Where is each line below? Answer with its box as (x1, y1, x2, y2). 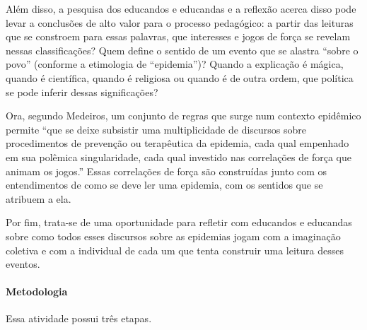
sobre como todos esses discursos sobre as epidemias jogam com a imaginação (6, 228, 341, 243)
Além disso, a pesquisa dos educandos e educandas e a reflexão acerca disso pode (6, 1, 356, 16)
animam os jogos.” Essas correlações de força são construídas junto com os (6, 163, 327, 178)
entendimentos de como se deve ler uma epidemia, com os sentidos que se (6, 177, 323, 192)
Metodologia (6, 284, 68, 299)
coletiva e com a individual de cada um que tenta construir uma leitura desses (6, 242, 344, 257)
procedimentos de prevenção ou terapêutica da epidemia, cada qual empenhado (6, 136, 349, 151)
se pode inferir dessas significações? (6, 84, 158, 99)
